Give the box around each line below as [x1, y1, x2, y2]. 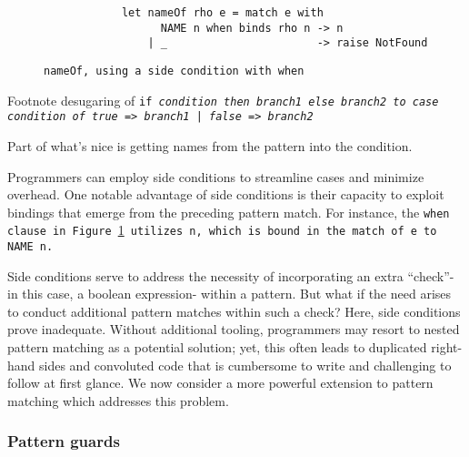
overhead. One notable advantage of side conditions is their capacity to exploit [7, 185, 444, 204]
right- [431, 338, 463, 357]
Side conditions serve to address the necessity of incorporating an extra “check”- [7, 266, 454, 285]
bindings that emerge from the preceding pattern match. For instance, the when [7, 202, 450, 221]
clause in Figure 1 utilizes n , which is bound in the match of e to [7, 220, 437, 239]
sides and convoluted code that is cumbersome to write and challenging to [39, 355, 452, 374]
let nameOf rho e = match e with [121, 6, 324, 19]
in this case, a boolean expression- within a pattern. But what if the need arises [7, 284, 452, 303]
